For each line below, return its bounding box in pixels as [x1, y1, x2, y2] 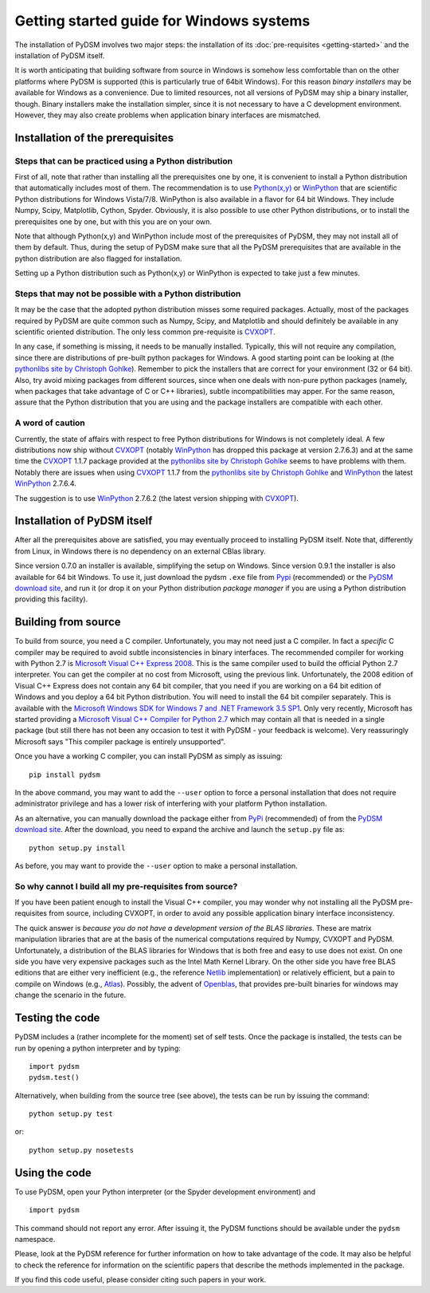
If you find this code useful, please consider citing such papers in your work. [14, 1275, 267, 1284]
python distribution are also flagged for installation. [14, 254, 182, 263]
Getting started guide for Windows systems [14, 12, 311, 30]
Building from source [14, 615, 121, 629]
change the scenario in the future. [14, 990, 127, 1000]
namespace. [14, 1234, 56, 1244]
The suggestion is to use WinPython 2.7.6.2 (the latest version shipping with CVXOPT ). [14, 493, 299, 503]
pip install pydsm [29, 770, 101, 779]
